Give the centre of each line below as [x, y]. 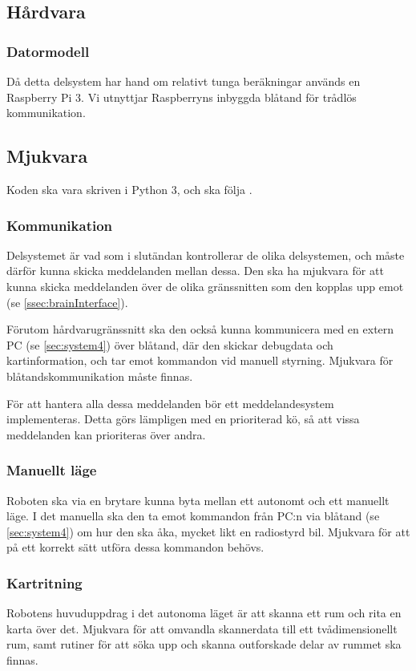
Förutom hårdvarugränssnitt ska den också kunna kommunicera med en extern [200, 329]
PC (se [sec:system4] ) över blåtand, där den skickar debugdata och [170, 344]
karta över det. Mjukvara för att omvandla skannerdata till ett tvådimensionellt [202, 628]
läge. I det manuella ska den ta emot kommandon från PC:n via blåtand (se [193, 516]
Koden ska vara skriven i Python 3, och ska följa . [129, 189]
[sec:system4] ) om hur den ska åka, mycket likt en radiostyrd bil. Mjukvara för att [208, 531]
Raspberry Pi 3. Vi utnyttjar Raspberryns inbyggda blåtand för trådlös [182, 97]
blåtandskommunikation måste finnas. [100, 376]
